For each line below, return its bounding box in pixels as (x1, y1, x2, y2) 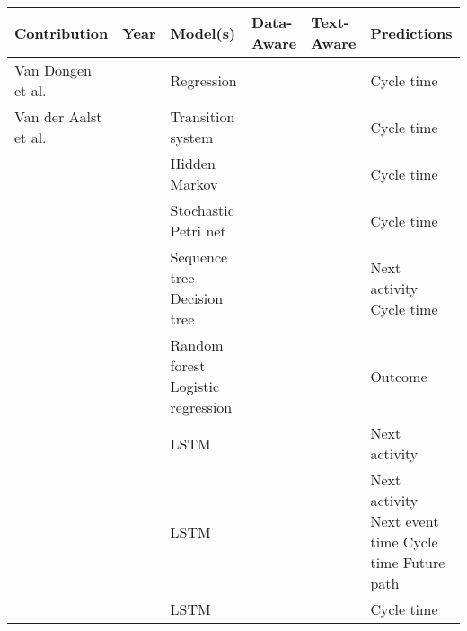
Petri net (170, 220, 226, 241)
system (170, 127, 214, 147)
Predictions (370, 22, 453, 43)
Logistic (170, 376, 220, 396)
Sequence (170, 246, 228, 267)
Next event (370, 511, 439, 531)
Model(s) (170, 22, 236, 43)
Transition (170, 106, 235, 127)
